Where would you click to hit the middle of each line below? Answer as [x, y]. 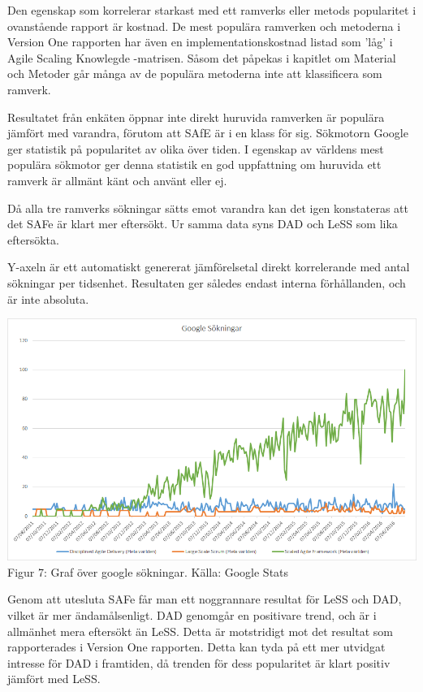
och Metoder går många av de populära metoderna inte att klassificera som [195, 74]
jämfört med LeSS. [54, 679]
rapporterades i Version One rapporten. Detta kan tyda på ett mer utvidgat [196, 647]
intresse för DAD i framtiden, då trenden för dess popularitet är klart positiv [199, 662]
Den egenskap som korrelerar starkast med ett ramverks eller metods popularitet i [212, 10]
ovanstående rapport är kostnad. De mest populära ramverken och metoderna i [204, 26]
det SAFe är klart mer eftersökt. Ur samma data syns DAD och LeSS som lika [203, 224]
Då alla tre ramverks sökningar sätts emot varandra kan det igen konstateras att [208, 208]
